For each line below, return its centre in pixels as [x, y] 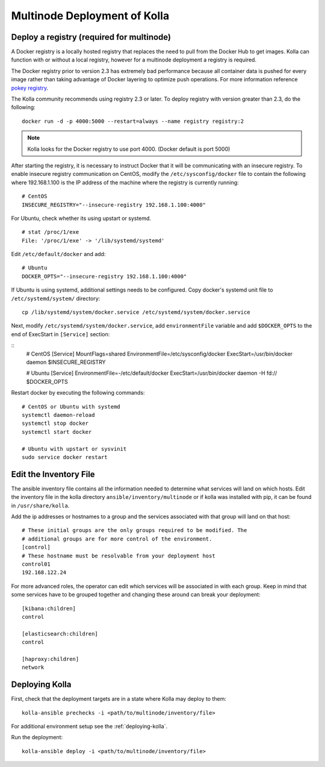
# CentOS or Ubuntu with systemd [71, 406]
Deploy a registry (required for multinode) [91, 37]
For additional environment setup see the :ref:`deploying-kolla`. [89, 726]
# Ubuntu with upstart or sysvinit [74, 449]
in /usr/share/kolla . [40, 506]
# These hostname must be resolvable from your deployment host [119, 556]
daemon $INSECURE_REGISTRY [66, 362]
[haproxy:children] [51, 659]
